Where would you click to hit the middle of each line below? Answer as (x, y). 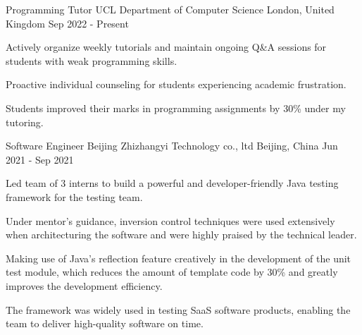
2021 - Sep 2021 (40, 159)
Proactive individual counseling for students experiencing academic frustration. (176, 84)
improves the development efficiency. (84, 285)
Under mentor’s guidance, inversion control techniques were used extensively (170, 220)
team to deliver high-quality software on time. (105, 323)
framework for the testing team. (74, 196)
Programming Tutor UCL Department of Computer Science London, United (170, 9)
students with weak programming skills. (92, 60)
